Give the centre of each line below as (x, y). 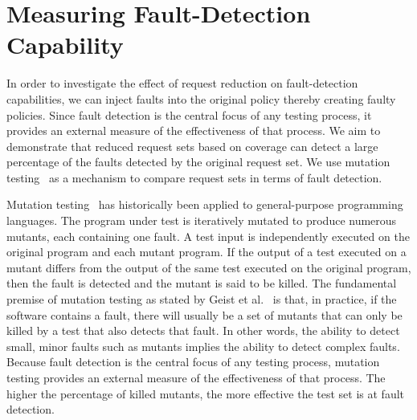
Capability (65, 45)
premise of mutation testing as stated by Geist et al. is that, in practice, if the (202, 299)
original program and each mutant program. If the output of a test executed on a (206, 252)
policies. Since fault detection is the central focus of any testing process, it (189, 114)
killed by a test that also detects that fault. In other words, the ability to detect (203, 330)
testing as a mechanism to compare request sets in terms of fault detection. (194, 177)
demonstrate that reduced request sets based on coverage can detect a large (192, 146)
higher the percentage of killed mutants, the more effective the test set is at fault (206, 393)
